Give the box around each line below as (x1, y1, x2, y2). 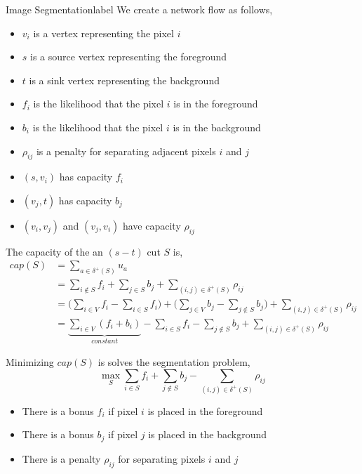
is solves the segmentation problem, (98, 355, 250, 369)
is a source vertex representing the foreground (30, 49, 227, 64)
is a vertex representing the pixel (33, 25, 174, 40)
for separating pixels (118, 451, 206, 466)
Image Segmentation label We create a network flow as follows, (6, 2, 273, 16)
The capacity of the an (6, 244, 103, 258)
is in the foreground (173, 96, 258, 111)
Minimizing (6, 355, 54, 369)
